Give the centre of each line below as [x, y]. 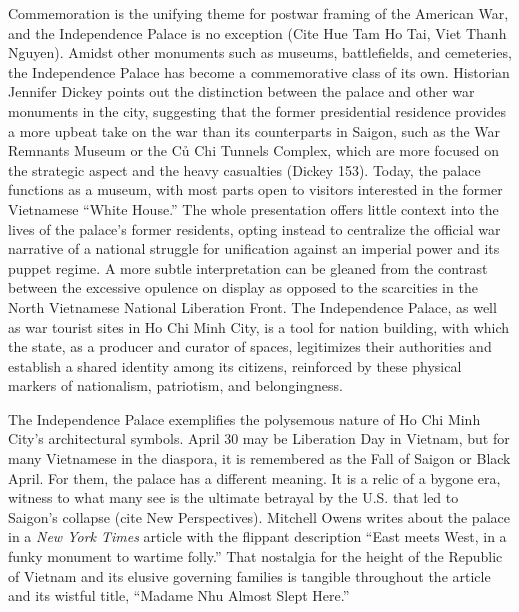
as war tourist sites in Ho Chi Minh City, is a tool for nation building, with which [259, 326]
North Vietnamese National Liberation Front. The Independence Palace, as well [252, 306]
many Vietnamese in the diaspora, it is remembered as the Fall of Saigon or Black [259, 458]
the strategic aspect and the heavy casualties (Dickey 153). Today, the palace [244, 169]
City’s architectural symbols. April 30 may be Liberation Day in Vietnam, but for [259, 438]
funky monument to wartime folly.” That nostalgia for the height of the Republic [255, 556]
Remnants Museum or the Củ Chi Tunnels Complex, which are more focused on [253, 150]
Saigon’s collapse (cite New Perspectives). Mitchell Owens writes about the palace [259, 516]
